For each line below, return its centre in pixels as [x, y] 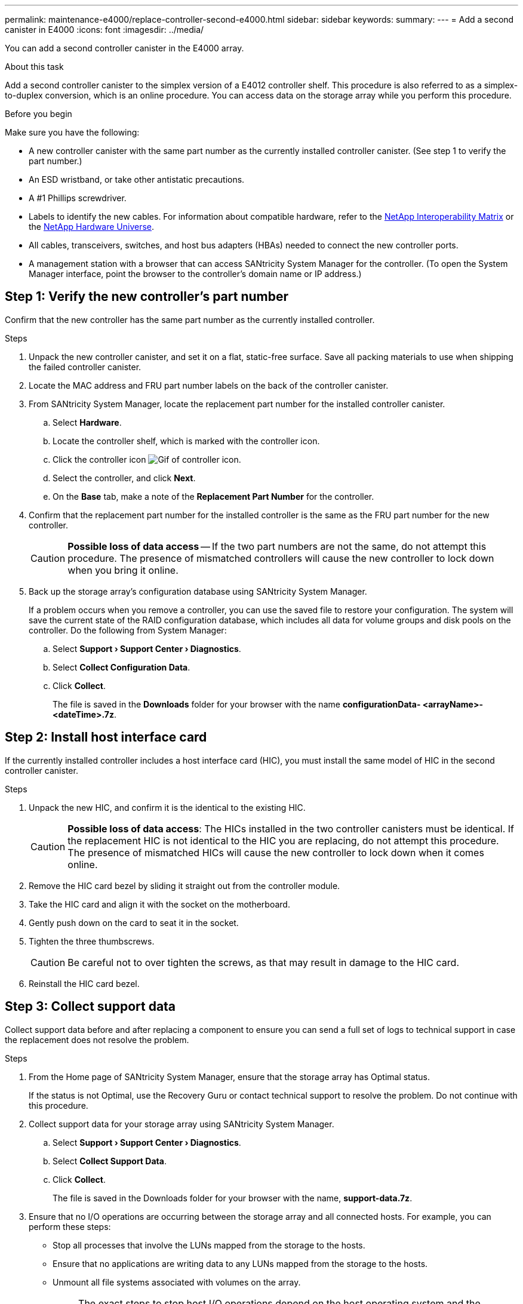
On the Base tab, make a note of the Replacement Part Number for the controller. [213, 496]
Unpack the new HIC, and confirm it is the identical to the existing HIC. [167, 807]
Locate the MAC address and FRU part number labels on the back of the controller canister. [209, 385]
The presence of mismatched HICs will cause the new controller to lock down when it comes [276, 852]
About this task [34, 67]
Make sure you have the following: [72, 132]
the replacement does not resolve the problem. [97, 1039]
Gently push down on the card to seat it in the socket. [134, 922]
